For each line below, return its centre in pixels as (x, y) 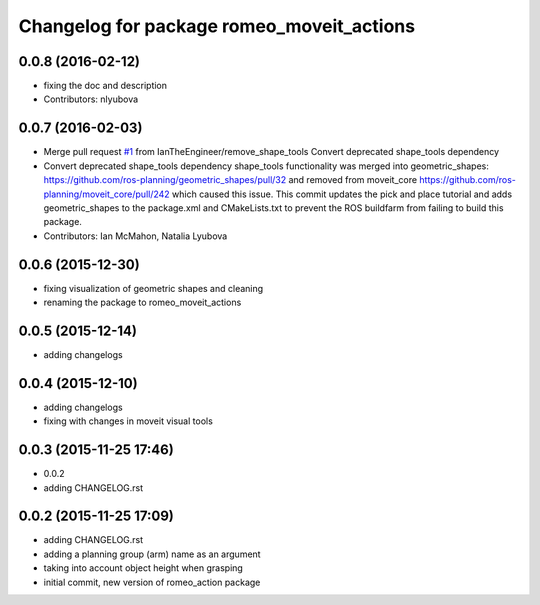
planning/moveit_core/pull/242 (106, 194)
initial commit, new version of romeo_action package (152, 582)
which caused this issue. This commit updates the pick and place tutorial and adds (342, 194)
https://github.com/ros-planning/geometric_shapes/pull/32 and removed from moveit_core (230, 180)
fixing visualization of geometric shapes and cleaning (153, 288)
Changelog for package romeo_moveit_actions (216, 26)
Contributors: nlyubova (91, 99)
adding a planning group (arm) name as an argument (152, 554)
